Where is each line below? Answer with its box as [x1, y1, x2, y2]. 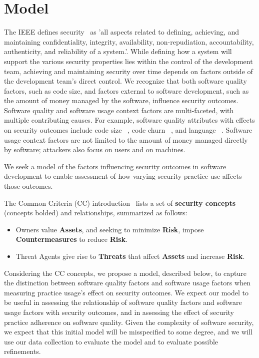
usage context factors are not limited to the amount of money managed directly [4, 134, 248, 145]
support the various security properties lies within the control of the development [4, 56, 253, 66]
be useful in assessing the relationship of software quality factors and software [4, 297, 242, 307]
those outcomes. [4, 181, 53, 191]
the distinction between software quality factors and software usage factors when [4, 277, 250, 288]
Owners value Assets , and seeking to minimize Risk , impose [15, 224, 204, 234]
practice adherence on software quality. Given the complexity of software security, [4, 316, 254, 327]
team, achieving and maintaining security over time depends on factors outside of [4, 66, 253, 76]
